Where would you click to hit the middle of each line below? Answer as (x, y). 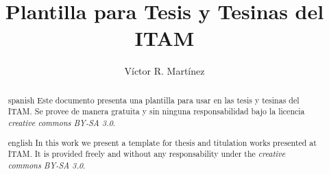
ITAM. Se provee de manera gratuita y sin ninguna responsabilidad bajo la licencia (156, 111)
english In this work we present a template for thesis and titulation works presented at (162, 142)
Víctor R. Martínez (164, 71)
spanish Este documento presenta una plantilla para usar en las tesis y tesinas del (154, 100)
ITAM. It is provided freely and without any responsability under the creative (147, 154)
